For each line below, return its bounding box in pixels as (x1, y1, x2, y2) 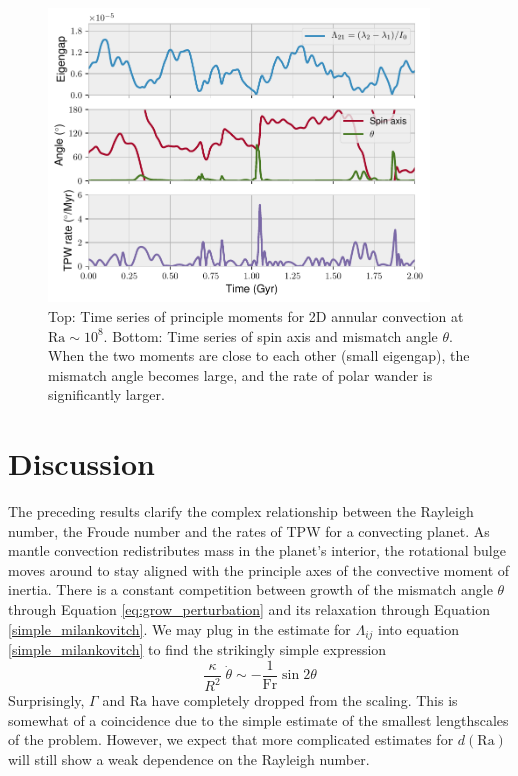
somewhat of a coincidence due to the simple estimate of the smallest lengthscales (8, 709, 509, 730)
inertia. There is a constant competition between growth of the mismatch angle (8, 579, 493, 600)
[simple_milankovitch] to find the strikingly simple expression (8, 639, 387, 660)
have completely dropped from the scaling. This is (151, 690, 458, 711)
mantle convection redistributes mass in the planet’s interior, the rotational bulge (8, 540, 506, 561)
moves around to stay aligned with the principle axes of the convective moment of (8, 559, 510, 580)
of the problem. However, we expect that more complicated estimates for (8, 729, 454, 750)
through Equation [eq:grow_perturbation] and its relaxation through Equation (8, 599, 490, 620)
